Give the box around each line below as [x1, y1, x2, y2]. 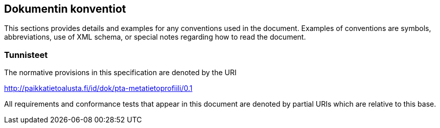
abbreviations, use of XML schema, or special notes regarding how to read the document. [4, 33, 306, 42]
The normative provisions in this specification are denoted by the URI [4, 68, 237, 77]
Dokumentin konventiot [4, 3, 126, 15]
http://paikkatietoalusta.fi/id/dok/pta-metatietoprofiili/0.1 [4, 84, 193, 93]
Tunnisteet [4, 49, 48, 60]
